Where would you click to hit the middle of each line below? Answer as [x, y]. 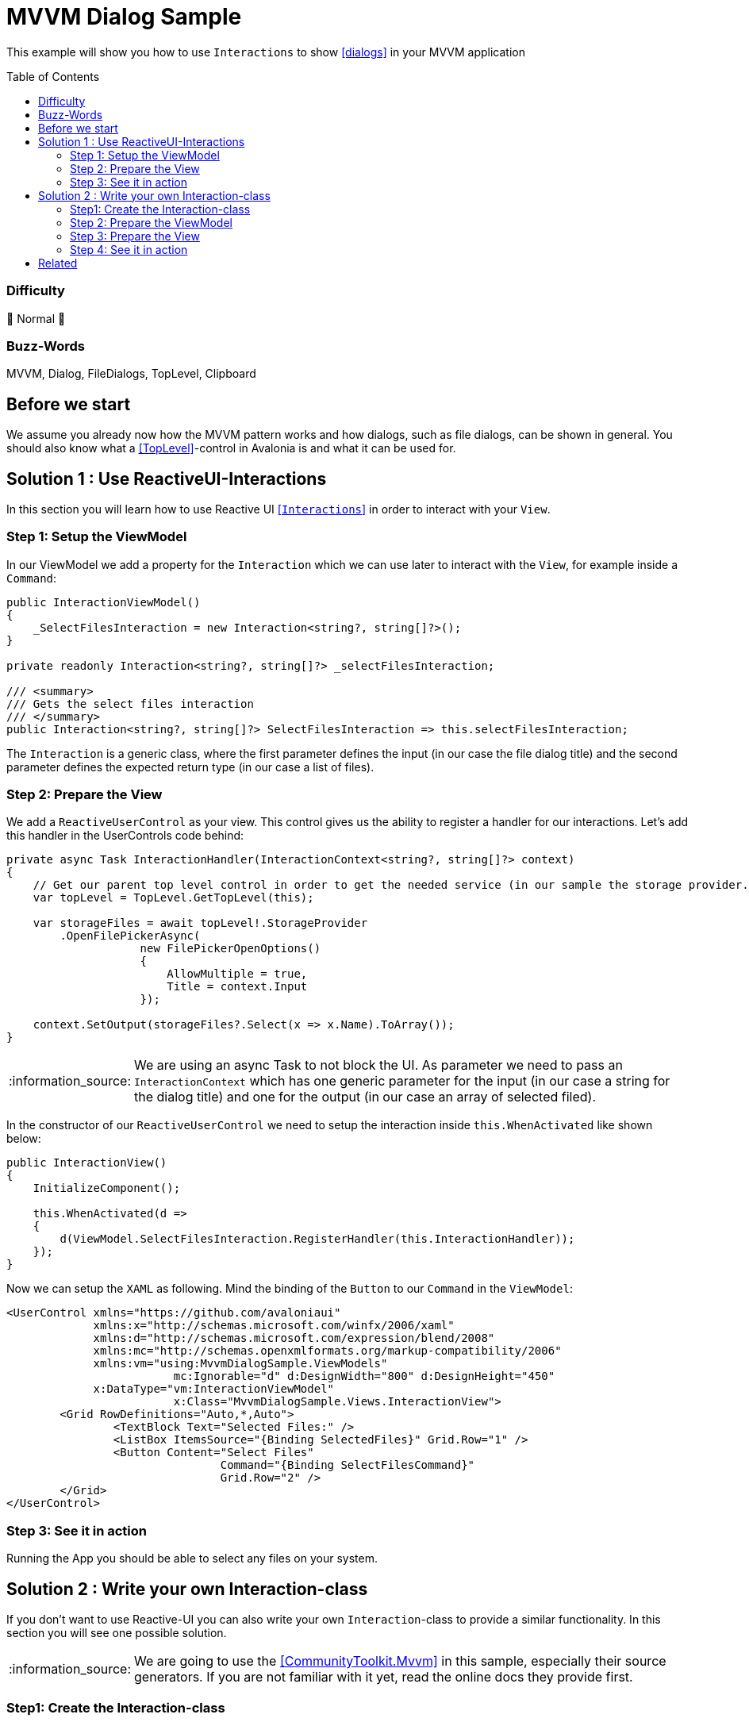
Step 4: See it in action [129, 249]
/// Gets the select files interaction [130, 703]
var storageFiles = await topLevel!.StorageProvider [200, 923]
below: [24, 1139]
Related [58, 263]
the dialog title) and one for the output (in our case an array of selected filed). [365, 1097]
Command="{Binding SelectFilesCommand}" [348, 1465]
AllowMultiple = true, [237, 974]
